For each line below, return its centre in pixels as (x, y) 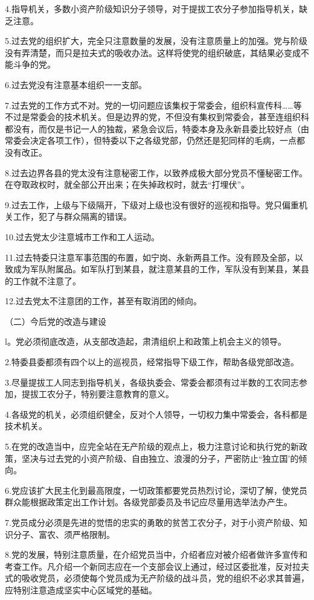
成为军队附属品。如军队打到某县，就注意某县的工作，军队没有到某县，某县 (161, 269)
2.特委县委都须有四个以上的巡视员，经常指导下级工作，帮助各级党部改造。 (152, 362)
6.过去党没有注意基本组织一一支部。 (76, 84)
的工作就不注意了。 (43, 280)
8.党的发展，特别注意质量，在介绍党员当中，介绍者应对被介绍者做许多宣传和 (156, 554)
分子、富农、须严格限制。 (64, 534)
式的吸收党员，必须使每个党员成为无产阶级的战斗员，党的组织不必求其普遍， (157, 578)
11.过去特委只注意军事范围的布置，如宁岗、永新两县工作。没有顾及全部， (150, 257)
